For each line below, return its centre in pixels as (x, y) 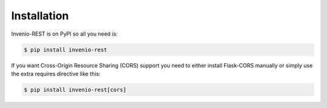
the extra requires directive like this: (56, 74)
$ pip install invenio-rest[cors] (75, 90)
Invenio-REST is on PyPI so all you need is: (64, 34)
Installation (40, 16)
